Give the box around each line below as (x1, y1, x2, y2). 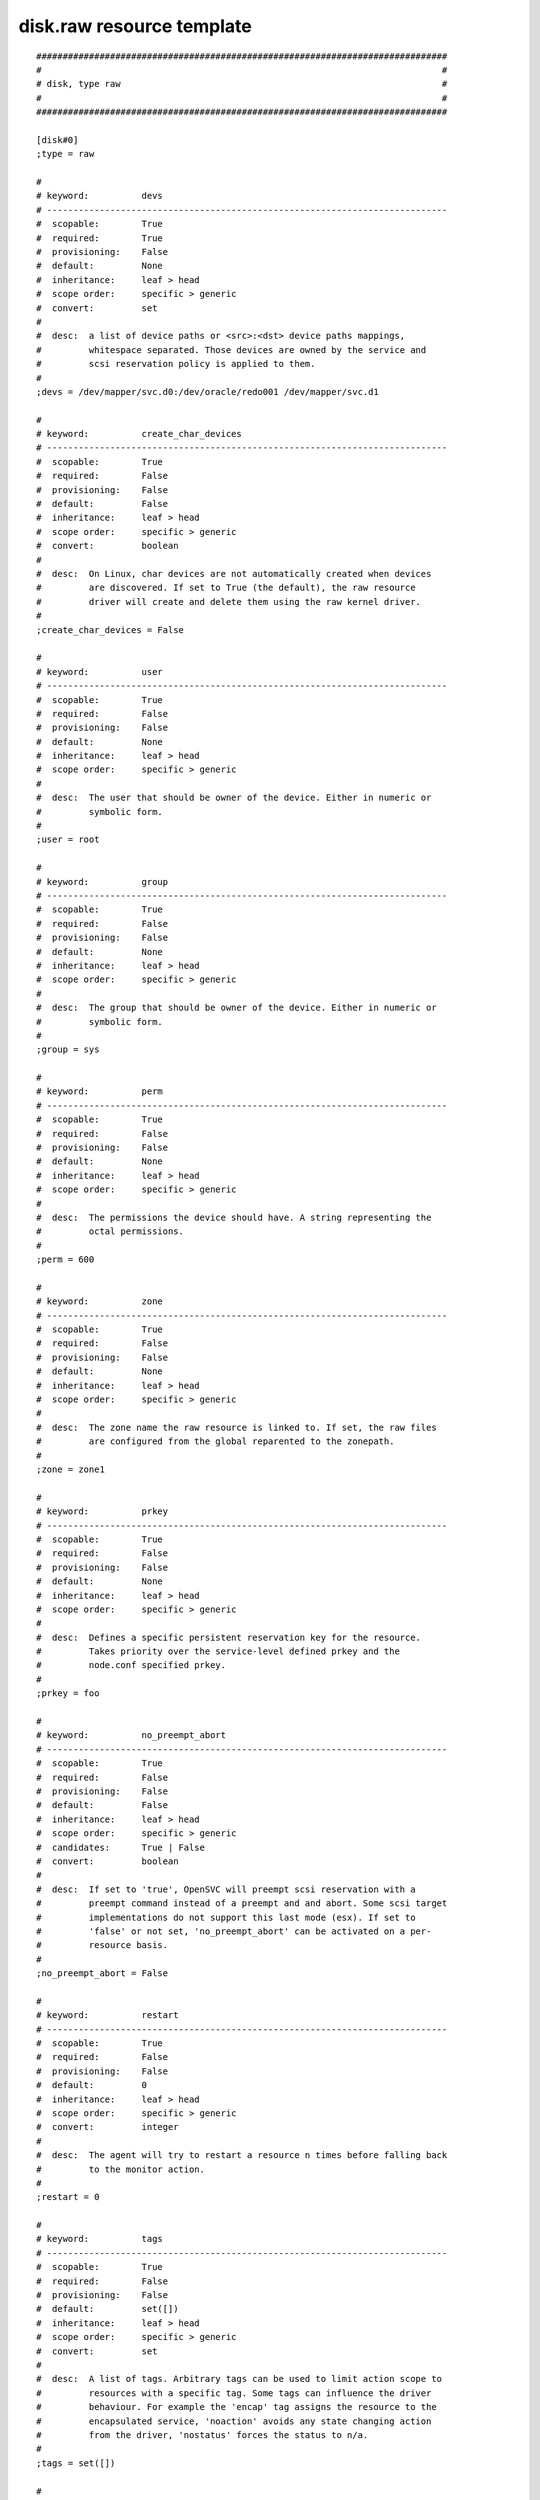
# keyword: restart (36, 2010, 179, 2021)
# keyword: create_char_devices (36, 428, 242, 440)
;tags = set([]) (36, 2457, 116, 2469)
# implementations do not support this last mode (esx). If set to (36, 1911, 416, 1923)
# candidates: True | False (36, 1841, 205, 1853)
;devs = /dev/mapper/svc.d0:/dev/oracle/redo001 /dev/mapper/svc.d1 (36, 386, 379, 397)
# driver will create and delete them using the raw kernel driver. (36, 596, 422, 607)
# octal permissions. (36, 1226, 185, 1237)
